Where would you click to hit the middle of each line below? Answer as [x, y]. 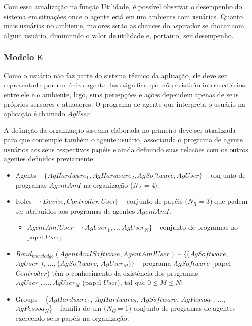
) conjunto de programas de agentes [182, 308]
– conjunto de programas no [196, 227]
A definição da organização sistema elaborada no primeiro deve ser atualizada [120, 130]
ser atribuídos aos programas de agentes [75, 210]
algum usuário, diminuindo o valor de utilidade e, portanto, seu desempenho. [119, 35]
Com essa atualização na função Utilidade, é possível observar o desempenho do [123, 6]
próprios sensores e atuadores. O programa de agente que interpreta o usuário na [125, 104]
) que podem [228, 201]
